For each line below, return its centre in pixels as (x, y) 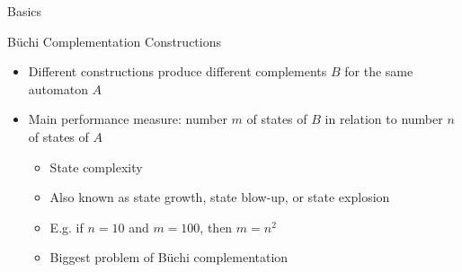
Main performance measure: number (128, 119)
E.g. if (67, 227)
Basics (25, 11)
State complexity (96, 167)
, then (216, 227)
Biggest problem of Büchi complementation (169, 257)
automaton (58, 88)
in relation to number (384, 119)
